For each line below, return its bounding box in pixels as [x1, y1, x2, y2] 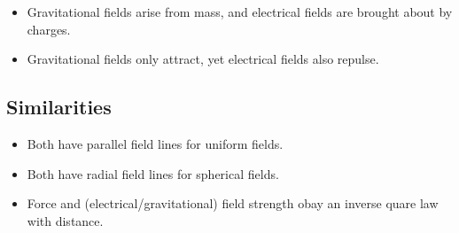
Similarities [6, 93, 112, 120]
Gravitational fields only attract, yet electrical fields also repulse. [27, 50, 379, 68]
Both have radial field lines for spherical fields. [27, 164, 279, 183]
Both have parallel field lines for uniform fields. [27, 134, 284, 152]
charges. [27, 19, 71, 38]
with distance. [27, 211, 104, 229]
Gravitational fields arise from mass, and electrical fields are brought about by [27, 3, 453, 20]
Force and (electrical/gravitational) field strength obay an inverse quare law [27, 194, 439, 213]
